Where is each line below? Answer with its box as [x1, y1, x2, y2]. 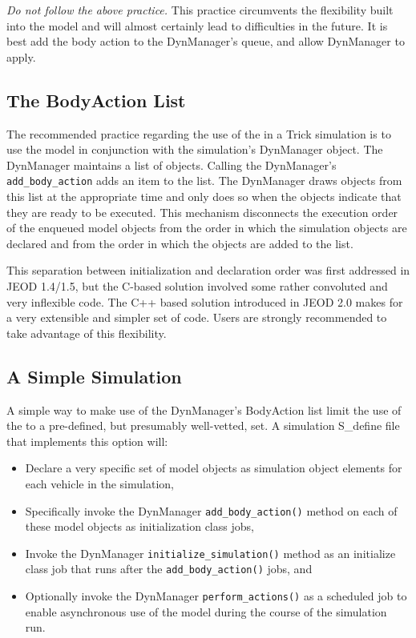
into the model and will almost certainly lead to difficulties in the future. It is [6, 17, 388, 34]
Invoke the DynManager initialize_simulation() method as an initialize [25, 544, 396, 561]
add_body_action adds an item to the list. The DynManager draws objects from [6, 172, 402, 189]
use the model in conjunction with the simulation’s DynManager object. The [6, 141, 383, 158]
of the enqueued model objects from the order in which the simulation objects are [6, 219, 407, 236]
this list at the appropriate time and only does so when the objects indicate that [6, 188, 402, 205]
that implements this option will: [6, 432, 168, 449]
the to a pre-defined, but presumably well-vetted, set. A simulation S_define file [6, 417, 400, 434]
